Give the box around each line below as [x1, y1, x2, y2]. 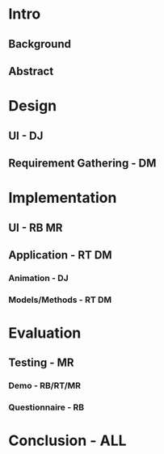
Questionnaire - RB [8, 401, 85, 413]
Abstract [8, 64, 54, 78]
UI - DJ [8, 128, 44, 142]
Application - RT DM [8, 248, 112, 262]
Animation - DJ [8, 272, 69, 284]
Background [8, 37, 71, 51]
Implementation [8, 189, 117, 207]
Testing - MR [8, 356, 74, 370]
